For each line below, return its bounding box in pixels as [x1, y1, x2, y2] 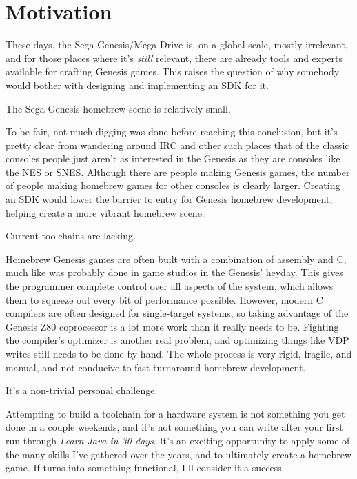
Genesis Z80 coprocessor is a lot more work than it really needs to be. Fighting [6, 319, 339, 333]
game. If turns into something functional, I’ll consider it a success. [6, 460, 285, 475]
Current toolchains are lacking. [6, 228, 136, 243]
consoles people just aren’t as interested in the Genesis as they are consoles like [6, 151, 340, 166]
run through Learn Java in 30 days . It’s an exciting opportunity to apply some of [6, 433, 350, 447]
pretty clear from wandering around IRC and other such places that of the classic [6, 137, 349, 152]
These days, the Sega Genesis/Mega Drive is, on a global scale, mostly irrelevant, [6, 37, 348, 52]
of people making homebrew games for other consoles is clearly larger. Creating [6, 178, 340, 193]
